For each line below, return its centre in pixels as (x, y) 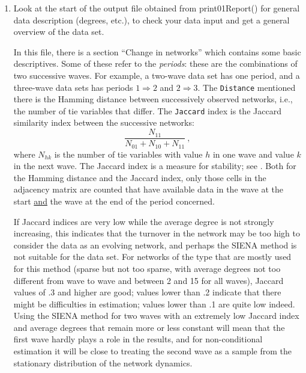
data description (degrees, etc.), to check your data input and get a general (151, 20)
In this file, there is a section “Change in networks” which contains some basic (157, 51)
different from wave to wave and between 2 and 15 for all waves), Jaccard (148, 280)
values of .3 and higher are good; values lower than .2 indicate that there (147, 292)
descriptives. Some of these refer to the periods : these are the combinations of (155, 63)
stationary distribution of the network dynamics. (103, 362)
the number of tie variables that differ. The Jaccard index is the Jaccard (147, 110)
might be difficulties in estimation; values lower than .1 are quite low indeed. (154, 304)
